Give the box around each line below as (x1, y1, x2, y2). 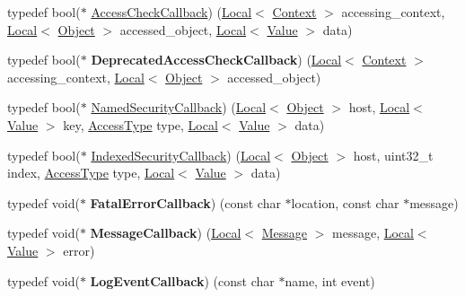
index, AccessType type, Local (7, 163, 175, 182)
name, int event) (285, 271, 375, 290)
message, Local (332, 223, 414, 242)
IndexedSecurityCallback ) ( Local (91, 145, 271, 164)
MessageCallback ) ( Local (90, 223, 241, 242)
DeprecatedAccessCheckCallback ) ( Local (91, 50, 342, 69)
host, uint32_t (353, 145, 434, 164)
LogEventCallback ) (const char (90, 271, 275, 290)
